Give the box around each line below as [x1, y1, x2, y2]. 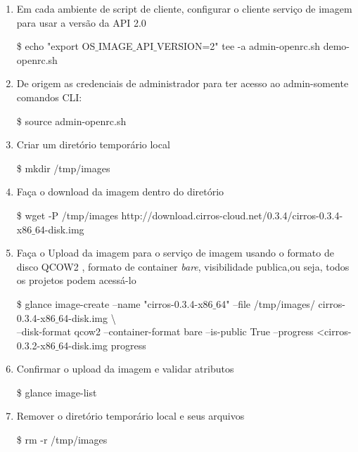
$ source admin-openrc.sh [16, 113, 127, 128]
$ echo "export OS [16, 39, 96, 53]
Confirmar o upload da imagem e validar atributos [16, 361, 234, 376]
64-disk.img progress [58, 337, 146, 352]
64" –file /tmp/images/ [216, 296, 315, 311]
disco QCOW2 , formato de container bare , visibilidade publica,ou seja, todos [16, 259, 350, 273]
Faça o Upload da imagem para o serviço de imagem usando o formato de [16, 245, 334, 260]
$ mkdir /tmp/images [16, 160, 110, 175]
